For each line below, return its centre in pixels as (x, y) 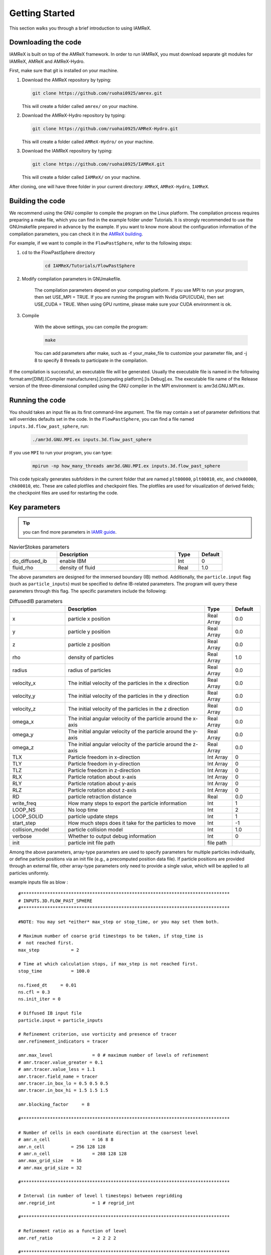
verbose (22, 836)
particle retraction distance (100, 797)
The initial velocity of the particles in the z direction (128, 709)
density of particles (91, 657)
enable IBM (73, 561)
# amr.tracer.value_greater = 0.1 (60, 1062)
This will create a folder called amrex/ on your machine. (80, 106)
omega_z (23, 747)
